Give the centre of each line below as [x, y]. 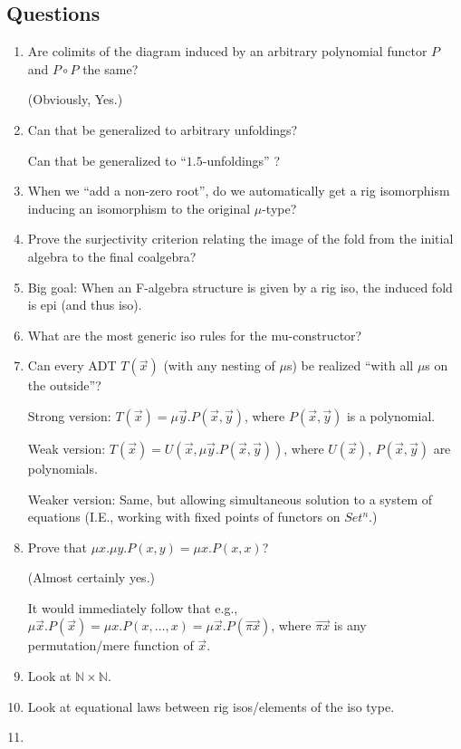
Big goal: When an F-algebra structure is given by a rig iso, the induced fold [240, 287]
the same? [110, 68]
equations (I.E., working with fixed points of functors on [184, 517]
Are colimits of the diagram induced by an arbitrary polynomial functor [227, 51]
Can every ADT [72, 365]
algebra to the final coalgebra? [112, 256]
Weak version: [67, 448]
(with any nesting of [219, 365]
